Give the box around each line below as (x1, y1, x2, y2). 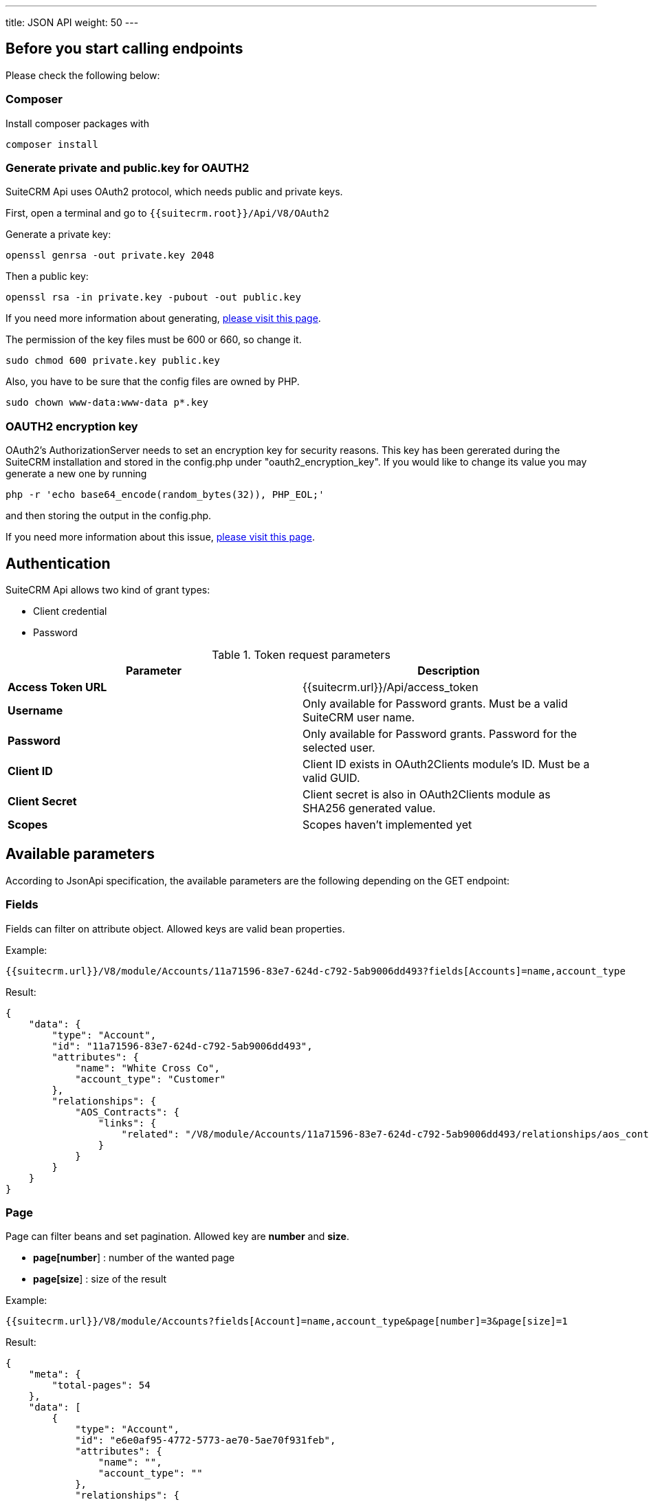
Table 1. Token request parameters (212, 647, 390, 662)
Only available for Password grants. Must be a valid (302, 696, 568, 710)
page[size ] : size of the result (33, 1273, 167, 1285)
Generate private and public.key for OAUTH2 (5, 160, 250, 175)
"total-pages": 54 (52, 1380, 151, 1391)
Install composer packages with (5, 117, 149, 129)
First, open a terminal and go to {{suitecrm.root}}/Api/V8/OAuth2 (5, 207, 329, 219)
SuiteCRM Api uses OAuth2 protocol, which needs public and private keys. (5, 186, 343, 198)
